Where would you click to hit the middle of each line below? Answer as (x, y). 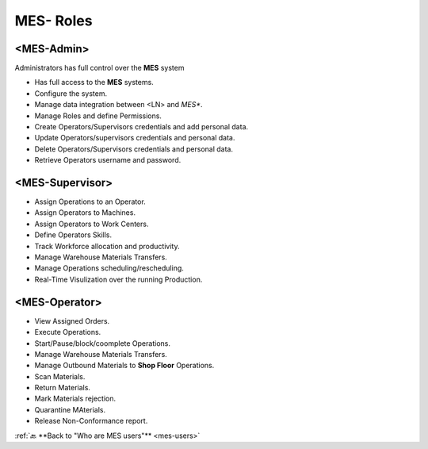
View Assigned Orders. (72, 320)
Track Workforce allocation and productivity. (107, 246)
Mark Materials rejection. (75, 399)
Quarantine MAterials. (70, 409)
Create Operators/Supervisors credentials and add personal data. (141, 127)
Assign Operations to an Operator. (90, 201)
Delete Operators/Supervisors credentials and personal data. (134, 149)
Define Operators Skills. (73, 235)
